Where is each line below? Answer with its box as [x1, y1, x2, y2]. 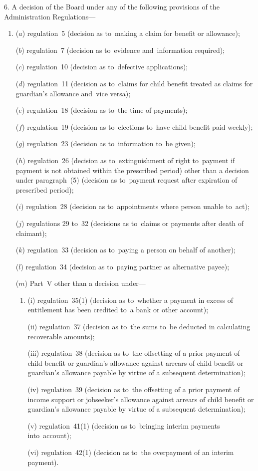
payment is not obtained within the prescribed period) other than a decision [15, 165, 249, 175]
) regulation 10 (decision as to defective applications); [21, 61, 188, 72]
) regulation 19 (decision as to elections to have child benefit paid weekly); [22, 121, 253, 132]
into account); [27, 430, 71, 441]
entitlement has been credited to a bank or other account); [27, 304, 209, 315]
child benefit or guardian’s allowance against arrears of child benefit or [27, 357, 244, 368]
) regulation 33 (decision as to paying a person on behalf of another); [22, 244, 236, 255]
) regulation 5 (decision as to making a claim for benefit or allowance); [22, 28, 240, 38]
